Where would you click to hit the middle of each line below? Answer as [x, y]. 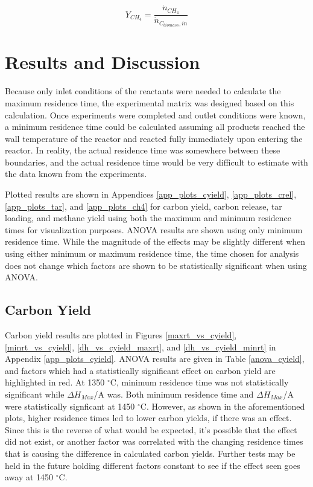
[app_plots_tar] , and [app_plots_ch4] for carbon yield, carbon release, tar [144, 206]
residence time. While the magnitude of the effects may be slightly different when [155, 241]
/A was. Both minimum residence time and [174, 394]
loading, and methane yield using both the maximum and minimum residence [148, 218]
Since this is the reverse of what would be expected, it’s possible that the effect [151, 429]
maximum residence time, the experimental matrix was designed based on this [150, 102]
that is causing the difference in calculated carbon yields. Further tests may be [150, 453]
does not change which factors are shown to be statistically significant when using [156, 265]
